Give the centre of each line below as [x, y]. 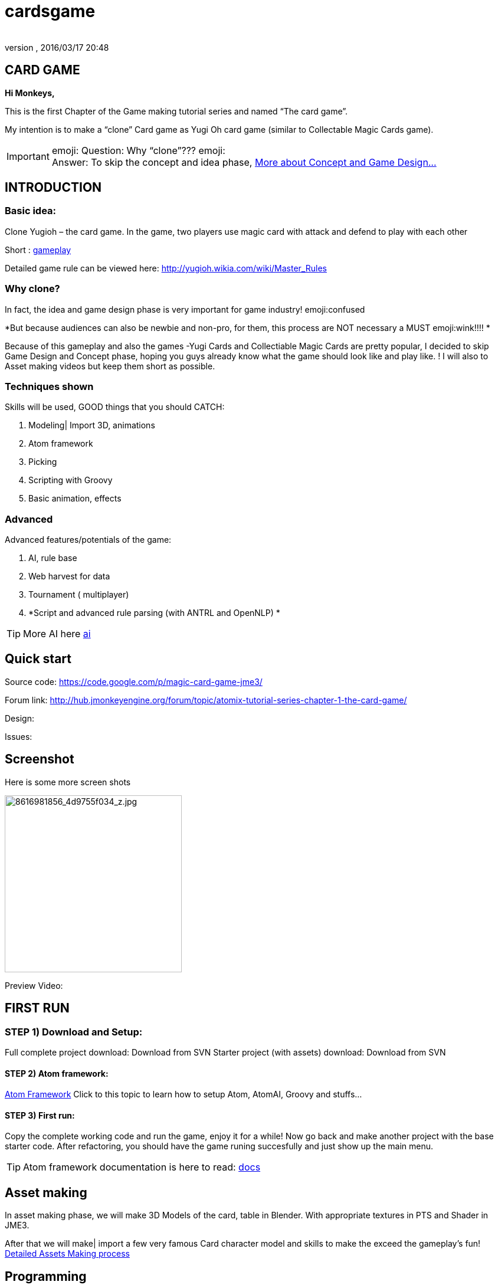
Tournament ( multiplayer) [79, 595]
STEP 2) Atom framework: [57, 1073]
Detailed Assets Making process [67, 1254]
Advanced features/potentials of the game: [88, 540]
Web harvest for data [69, 576]
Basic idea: [31, 211]
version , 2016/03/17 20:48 [57, 47]
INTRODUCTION [53, 188]
